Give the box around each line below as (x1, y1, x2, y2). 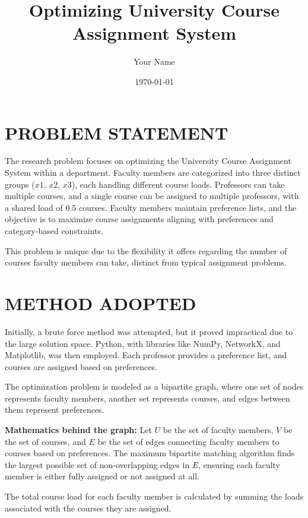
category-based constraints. (5, 225, 103, 236)
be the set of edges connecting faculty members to (97, 435, 280, 447)
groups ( (5, 178, 35, 190)
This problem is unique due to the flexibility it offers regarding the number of (5, 244, 287, 257)
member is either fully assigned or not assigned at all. (5, 470, 199, 482)
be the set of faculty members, (163, 424, 274, 436)
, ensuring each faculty (198, 458, 280, 470)
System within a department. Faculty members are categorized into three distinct (5, 166, 301, 179)
